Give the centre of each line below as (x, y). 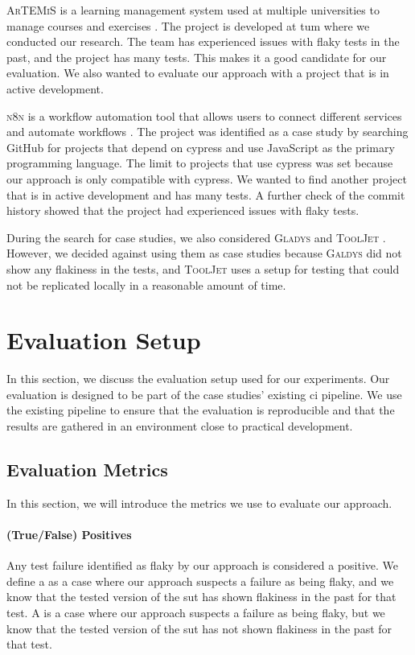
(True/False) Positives (69, 534)
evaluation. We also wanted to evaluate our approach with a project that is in (198, 73)
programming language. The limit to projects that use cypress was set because (200, 163)
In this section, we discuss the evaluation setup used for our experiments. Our (198, 379)
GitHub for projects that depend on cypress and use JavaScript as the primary (201, 147)
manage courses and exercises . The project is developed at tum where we (188, 25)
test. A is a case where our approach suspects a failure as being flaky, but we (196, 612)
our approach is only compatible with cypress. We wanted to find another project (207, 178)
